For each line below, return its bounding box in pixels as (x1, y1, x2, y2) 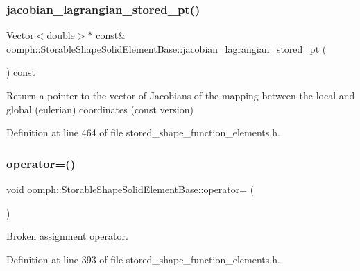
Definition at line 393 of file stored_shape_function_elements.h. (6, 252, 280, 266)
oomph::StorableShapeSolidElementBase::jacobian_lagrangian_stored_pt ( (6, 41, 327, 56)
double (46, 28, 75, 42)
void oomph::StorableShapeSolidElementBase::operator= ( (6, 182, 255, 196)
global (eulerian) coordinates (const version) (6, 101, 194, 116)
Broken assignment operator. (6, 229, 128, 243)
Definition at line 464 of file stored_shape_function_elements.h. (6, 125, 280, 140)
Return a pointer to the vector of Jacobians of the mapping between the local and (6, 88, 355, 102)
